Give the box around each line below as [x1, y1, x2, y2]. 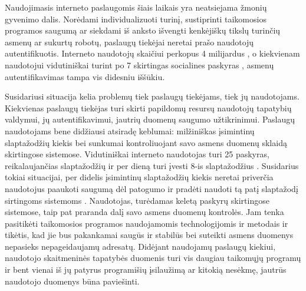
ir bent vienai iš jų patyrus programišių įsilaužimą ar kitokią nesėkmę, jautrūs [5, 263, 287, 276]
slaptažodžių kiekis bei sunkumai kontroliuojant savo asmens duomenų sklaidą [5, 136, 287, 148]
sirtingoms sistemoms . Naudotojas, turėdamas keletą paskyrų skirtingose [5, 194, 269, 206]
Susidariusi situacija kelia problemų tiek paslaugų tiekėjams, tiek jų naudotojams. [5, 90, 300, 102]
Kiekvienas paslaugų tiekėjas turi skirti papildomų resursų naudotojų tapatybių [5, 101, 292, 114]
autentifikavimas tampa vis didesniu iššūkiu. [5, 70, 165, 82]
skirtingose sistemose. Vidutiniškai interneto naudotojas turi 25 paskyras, [5, 148, 269, 160]
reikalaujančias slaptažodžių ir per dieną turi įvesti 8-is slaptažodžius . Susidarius [5, 159, 299, 171]
